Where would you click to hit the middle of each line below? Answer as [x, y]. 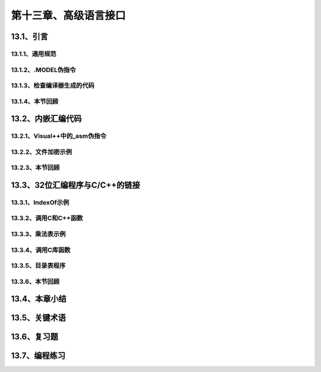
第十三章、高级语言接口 [68, 15]
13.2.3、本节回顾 [35, 168]
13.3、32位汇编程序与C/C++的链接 [75, 185]
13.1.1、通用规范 [34, 53]
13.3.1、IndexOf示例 [40, 202]
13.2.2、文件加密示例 [42, 152]
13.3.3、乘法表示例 [38, 234]
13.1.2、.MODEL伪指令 [43, 70]
